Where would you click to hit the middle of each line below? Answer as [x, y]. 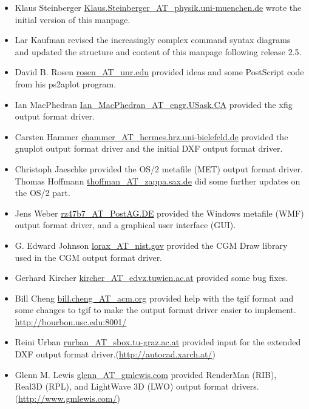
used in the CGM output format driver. [89, 257]
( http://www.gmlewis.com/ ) [67, 398]
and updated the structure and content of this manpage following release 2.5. [158, 51]
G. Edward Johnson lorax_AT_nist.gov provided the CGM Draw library [151, 245]
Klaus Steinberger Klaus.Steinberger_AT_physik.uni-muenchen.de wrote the [158, 7]
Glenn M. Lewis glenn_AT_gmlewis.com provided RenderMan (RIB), [146, 374]
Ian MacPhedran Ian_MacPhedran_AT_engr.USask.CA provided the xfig [154, 104]
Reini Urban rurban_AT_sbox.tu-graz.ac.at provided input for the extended [158, 342]
